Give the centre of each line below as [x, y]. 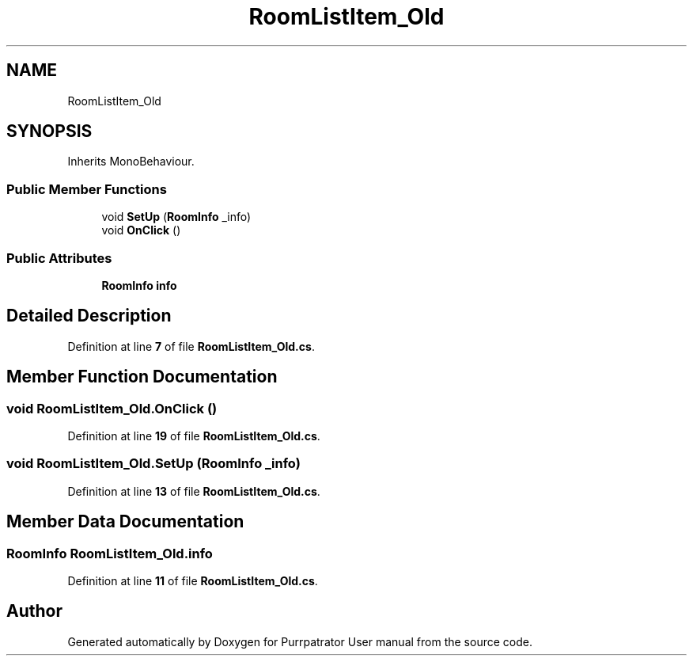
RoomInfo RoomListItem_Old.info [110, 553]
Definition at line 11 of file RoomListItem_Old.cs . [193, 580]
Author [34, 611]
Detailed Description [89, 316]
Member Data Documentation [125, 522]
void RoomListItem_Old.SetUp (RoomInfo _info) [153, 464]
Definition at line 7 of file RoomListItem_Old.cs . [191, 346]
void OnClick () [141, 230]
